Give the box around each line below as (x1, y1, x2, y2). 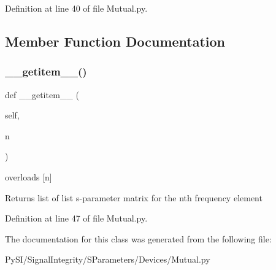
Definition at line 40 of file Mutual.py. (5, 2, 148, 14)
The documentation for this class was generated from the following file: (5, 232, 272, 245)
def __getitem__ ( (5, 88, 79, 101)
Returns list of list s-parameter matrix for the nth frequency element (5, 191, 263, 204)
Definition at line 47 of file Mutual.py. (5, 212, 148, 225)
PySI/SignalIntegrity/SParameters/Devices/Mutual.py (5, 253, 210, 266)
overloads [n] (5, 170, 52, 183)
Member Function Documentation (5, 31, 226, 50)
